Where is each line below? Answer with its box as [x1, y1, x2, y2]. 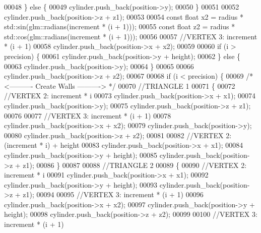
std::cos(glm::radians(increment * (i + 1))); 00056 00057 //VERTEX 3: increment [4, 31, 257, 41]
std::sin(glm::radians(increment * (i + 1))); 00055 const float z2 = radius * [4, 21, 235, 32]
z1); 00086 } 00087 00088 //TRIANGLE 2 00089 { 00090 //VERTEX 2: [23, 159, 247, 170]
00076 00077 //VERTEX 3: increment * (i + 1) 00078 [4, 110, 171, 121]
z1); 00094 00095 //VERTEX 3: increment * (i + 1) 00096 [23, 189, 204, 200]
